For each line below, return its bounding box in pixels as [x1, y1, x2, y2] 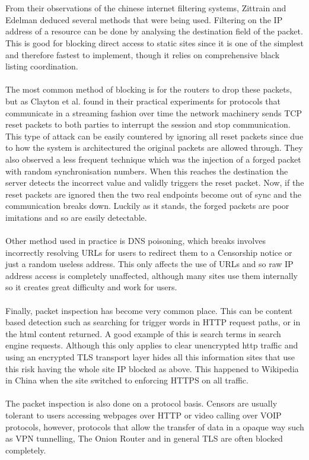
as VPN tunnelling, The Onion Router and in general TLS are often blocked [5, 432, 283, 445]
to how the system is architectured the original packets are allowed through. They [5, 141, 303, 154]
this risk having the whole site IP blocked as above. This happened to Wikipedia [5, 362, 299, 375]
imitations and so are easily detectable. [5, 211, 147, 223]
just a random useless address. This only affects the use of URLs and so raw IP [5, 258, 294, 270]
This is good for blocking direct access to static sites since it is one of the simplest [5, 36, 304, 49]
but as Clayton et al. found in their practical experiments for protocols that [5, 94, 281, 107]
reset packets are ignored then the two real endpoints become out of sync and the [5, 188, 301, 200]
